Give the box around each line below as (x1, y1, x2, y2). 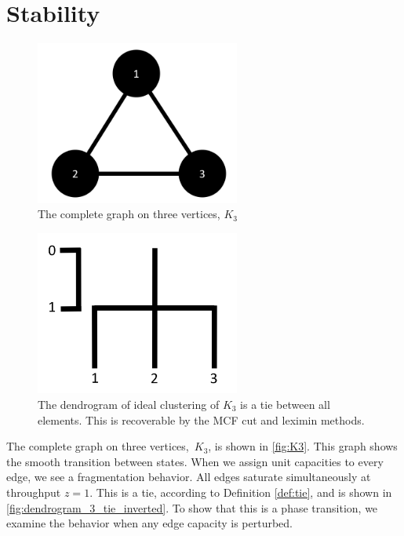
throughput (6, 483, 61, 500)
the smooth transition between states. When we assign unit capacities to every (6, 453, 384, 469)
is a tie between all (240, 396, 330, 412)
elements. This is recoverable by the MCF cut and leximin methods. (38, 411, 365, 428)
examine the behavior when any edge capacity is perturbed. (6, 515, 293, 531)
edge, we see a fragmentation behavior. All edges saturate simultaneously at (6, 469, 371, 485)
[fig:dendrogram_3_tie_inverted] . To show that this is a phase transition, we (6, 499, 378, 516)
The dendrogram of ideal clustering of (38, 396, 220, 412)
